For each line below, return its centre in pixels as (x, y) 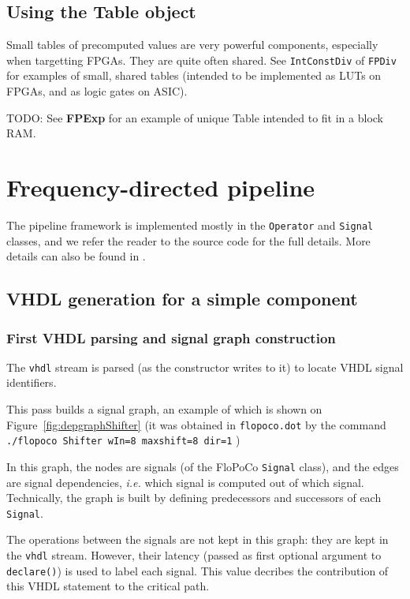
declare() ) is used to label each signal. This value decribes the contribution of (198, 570)
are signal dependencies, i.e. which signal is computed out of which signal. (185, 482)
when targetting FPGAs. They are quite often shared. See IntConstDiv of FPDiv (201, 60)
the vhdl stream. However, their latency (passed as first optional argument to (194, 555)
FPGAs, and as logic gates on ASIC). (97, 91)
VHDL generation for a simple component (182, 299)
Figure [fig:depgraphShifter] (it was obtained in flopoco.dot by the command (196, 424)
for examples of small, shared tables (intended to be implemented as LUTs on (194, 75)
